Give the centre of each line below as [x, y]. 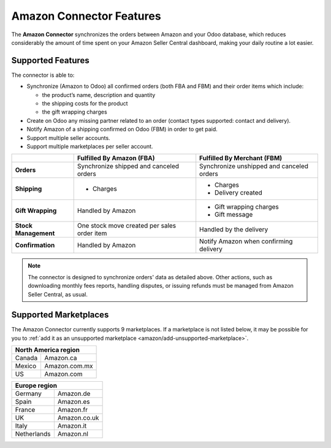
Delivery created [239, 193]
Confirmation [35, 245]
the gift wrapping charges [74, 112]
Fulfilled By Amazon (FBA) [116, 158]
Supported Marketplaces [60, 315]
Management [35, 233]
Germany [29, 394]
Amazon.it [72, 426]
